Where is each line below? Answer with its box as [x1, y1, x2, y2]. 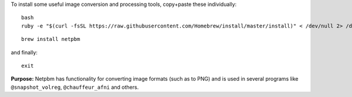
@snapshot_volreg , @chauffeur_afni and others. [11, 84, 139, 91]
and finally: [11, 49, 38, 56]
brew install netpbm [21, 36, 80, 43]
